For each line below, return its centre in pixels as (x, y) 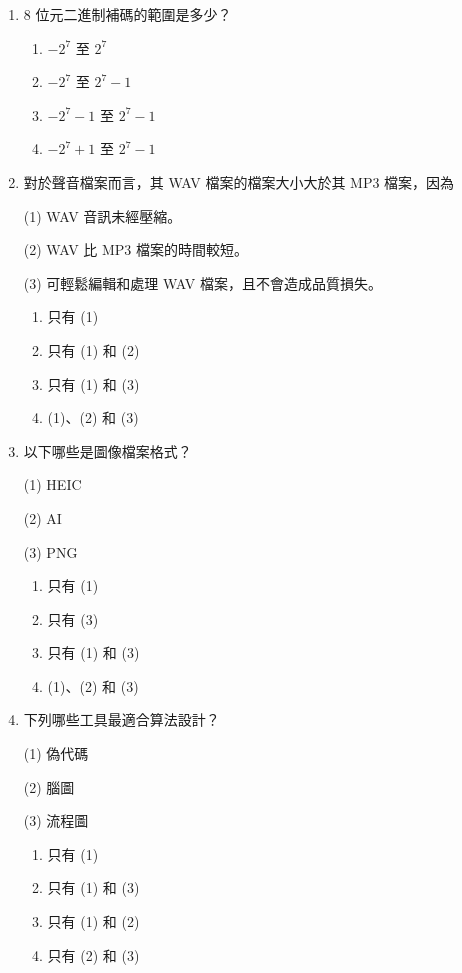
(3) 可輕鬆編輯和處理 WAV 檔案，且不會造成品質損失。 (202, 282)
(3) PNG (50, 551)
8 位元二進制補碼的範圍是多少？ (127, 14)
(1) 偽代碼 (56, 753)
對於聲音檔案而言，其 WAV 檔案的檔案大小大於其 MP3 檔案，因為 (239, 181)
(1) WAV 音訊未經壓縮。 (102, 215)
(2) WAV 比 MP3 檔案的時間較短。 (135, 249)
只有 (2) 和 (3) (93, 954)
